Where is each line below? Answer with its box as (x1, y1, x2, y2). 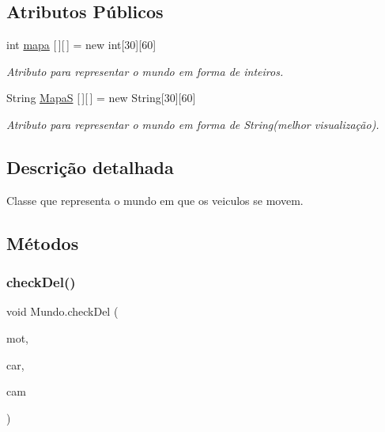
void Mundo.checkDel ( (6, 303, 119, 320)
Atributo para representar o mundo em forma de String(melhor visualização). (6, 116, 379, 132)
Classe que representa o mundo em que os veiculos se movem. (6, 191, 304, 208)
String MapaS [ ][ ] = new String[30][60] (6, 89, 196, 106)
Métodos (6, 230, 79, 255)
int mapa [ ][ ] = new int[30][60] (6, 36, 157, 53)
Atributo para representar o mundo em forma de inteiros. (6, 63, 284, 79)
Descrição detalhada (6, 154, 174, 179)
